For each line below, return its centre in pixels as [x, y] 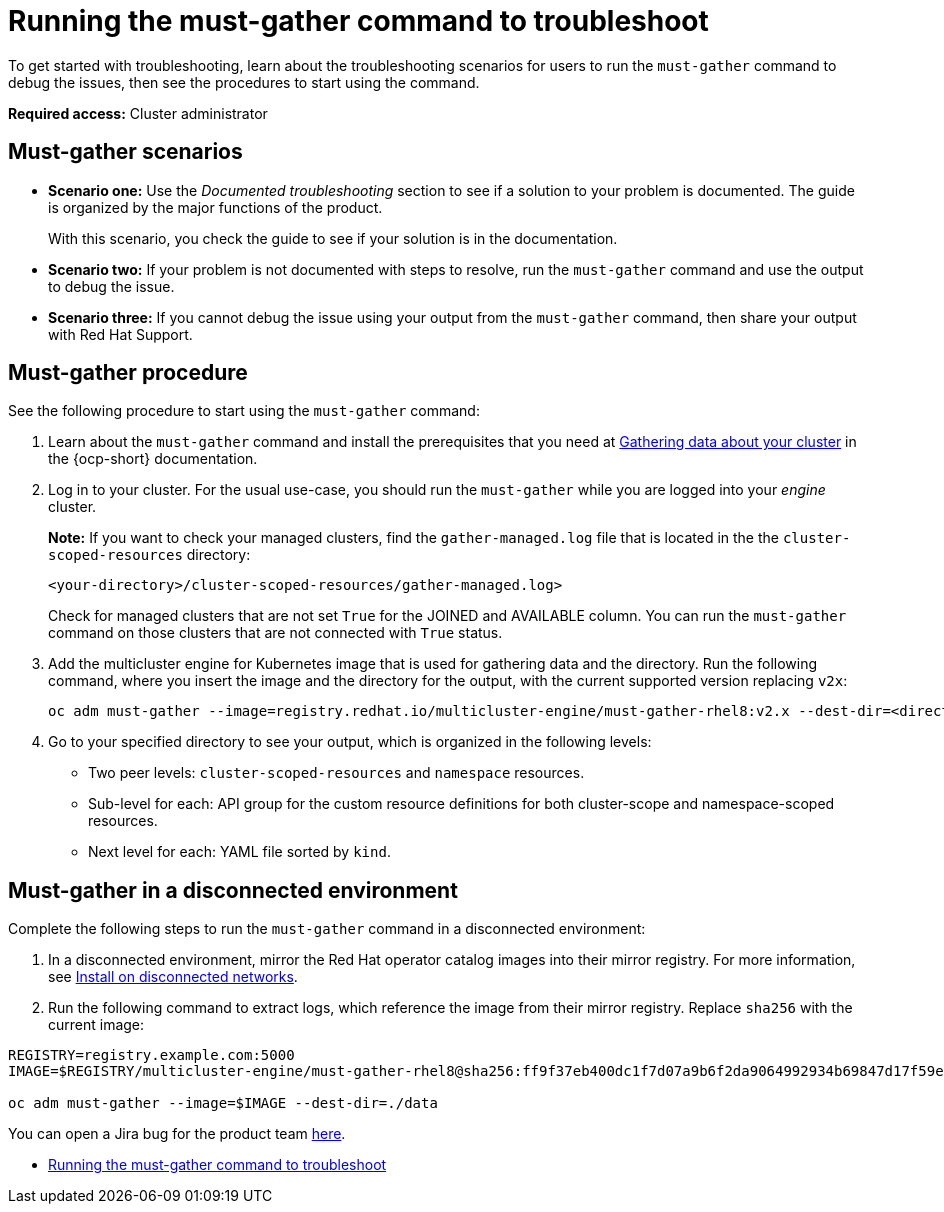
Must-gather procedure [128, 373]
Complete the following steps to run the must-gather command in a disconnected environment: [327, 929]
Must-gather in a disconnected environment [233, 890]
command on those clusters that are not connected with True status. [275, 633]
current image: [96, 1025]
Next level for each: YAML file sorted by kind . [239, 852]
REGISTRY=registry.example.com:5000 [151, 1055]
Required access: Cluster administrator [138, 113]
